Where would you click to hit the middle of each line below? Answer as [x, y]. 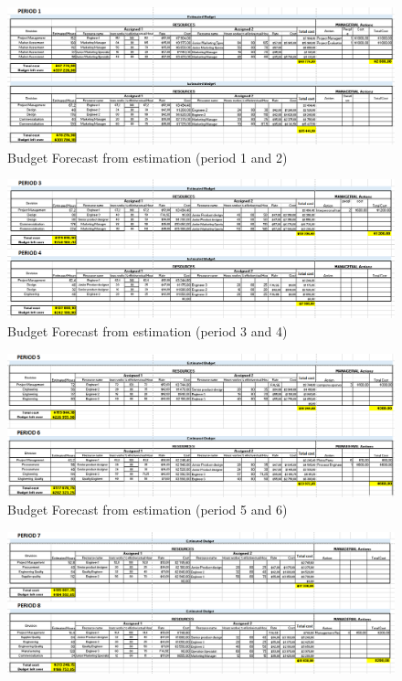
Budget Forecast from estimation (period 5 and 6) [148, 510]
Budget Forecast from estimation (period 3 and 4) [148, 331]
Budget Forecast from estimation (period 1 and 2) [148, 157]
